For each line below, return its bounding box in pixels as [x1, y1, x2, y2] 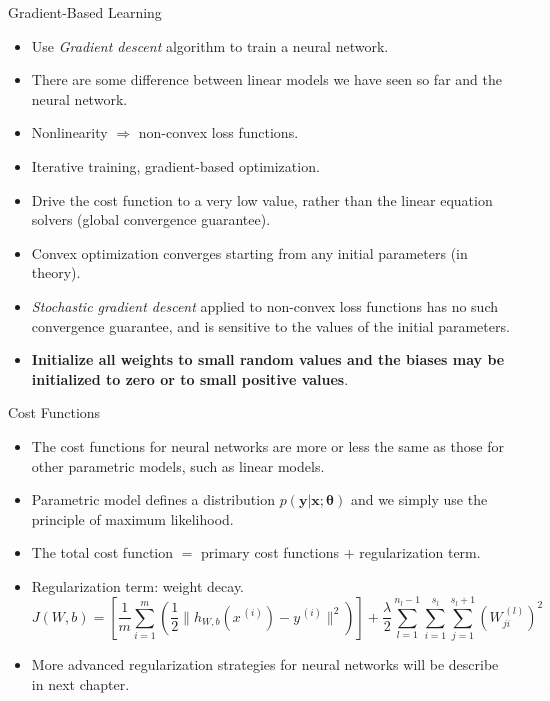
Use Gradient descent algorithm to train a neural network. [31, 35, 389, 56]
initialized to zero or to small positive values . [31, 368, 349, 389]
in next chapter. [31, 673, 130, 694]
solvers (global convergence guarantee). [31, 209, 271, 230]
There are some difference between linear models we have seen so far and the [31, 69, 502, 90]
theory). [31, 262, 81, 283]
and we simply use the [350, 489, 488, 510]
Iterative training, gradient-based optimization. [31, 155, 320, 176]
